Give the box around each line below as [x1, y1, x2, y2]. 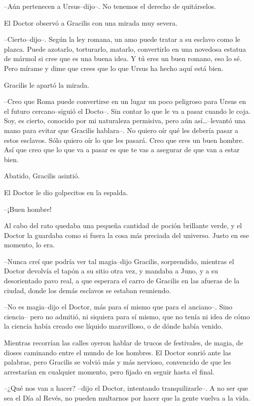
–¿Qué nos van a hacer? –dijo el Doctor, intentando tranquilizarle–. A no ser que [4, 383, 248, 393]
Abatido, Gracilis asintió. [4, 170, 80, 181]
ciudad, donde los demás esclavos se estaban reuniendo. [4, 285, 171, 295]
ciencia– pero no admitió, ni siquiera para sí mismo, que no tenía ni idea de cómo [4, 311, 250, 321]
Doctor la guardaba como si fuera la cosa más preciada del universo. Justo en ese [4, 230, 249, 240]
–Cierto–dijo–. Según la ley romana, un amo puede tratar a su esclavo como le [4, 34, 241, 44]
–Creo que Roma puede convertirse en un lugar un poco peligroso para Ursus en [4, 96, 246, 106]
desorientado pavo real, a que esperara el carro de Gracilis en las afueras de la [4, 275, 240, 286]
